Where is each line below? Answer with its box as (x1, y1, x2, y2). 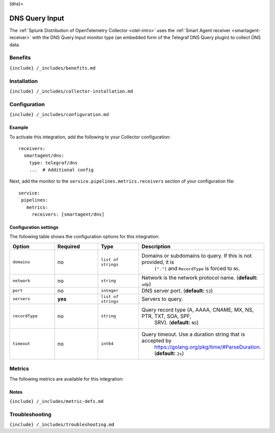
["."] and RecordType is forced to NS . (154, 265, 240, 272)
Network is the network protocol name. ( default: (141, 274, 258, 281)
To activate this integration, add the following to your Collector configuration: (9, 134, 171, 140)
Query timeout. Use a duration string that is (141, 331, 245, 338)
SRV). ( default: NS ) (154, 319, 199, 326)
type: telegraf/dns (29, 160, 78, 165)
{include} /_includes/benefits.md (9, 65, 96, 71)
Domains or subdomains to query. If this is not (141, 252, 252, 259)
